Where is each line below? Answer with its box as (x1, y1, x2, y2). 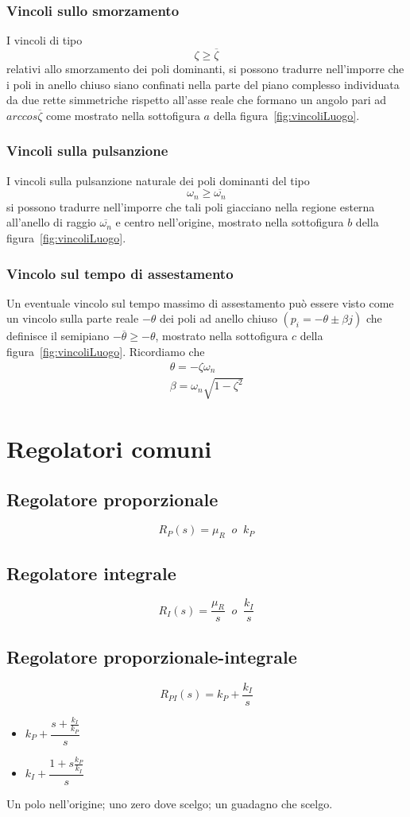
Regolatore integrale (6, 560, 176, 585)
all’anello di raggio (6, 214, 96, 230)
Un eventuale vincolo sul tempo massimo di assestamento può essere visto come (6, 294, 394, 311)
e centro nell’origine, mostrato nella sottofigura (115, 214, 344, 230)
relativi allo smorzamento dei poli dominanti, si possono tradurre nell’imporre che (6, 60, 404, 77)
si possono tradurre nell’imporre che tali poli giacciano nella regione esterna (6, 198, 375, 215)
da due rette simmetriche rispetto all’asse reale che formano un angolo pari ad (6, 91, 387, 108)
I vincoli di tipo (6, 32, 83, 48)
